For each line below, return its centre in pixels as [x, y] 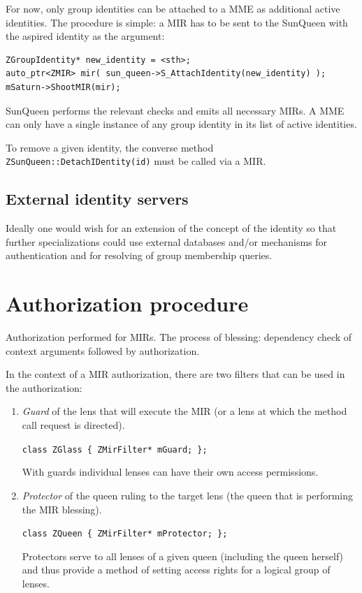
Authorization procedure [127, 303]
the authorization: [44, 387]
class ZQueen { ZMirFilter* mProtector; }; [125, 534]
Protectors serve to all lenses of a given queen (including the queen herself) [183, 556]
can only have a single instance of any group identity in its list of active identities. [181, 124]
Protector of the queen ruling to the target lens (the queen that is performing [187, 495]
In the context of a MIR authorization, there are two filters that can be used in [175, 374]
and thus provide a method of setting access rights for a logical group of [176, 570]
